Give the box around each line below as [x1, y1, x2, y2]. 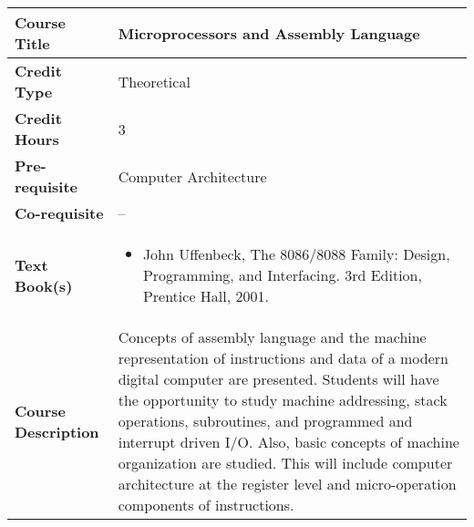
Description [15, 420, 99, 442]
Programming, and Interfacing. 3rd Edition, [142, 264, 422, 285]
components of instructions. [118, 494, 294, 515]
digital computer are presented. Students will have [118, 368, 439, 389]
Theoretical [118, 70, 191, 92]
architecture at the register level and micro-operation [118, 473, 457, 494]
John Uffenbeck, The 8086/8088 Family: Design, [142, 243, 450, 264]
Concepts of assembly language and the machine [118, 326, 427, 347]
